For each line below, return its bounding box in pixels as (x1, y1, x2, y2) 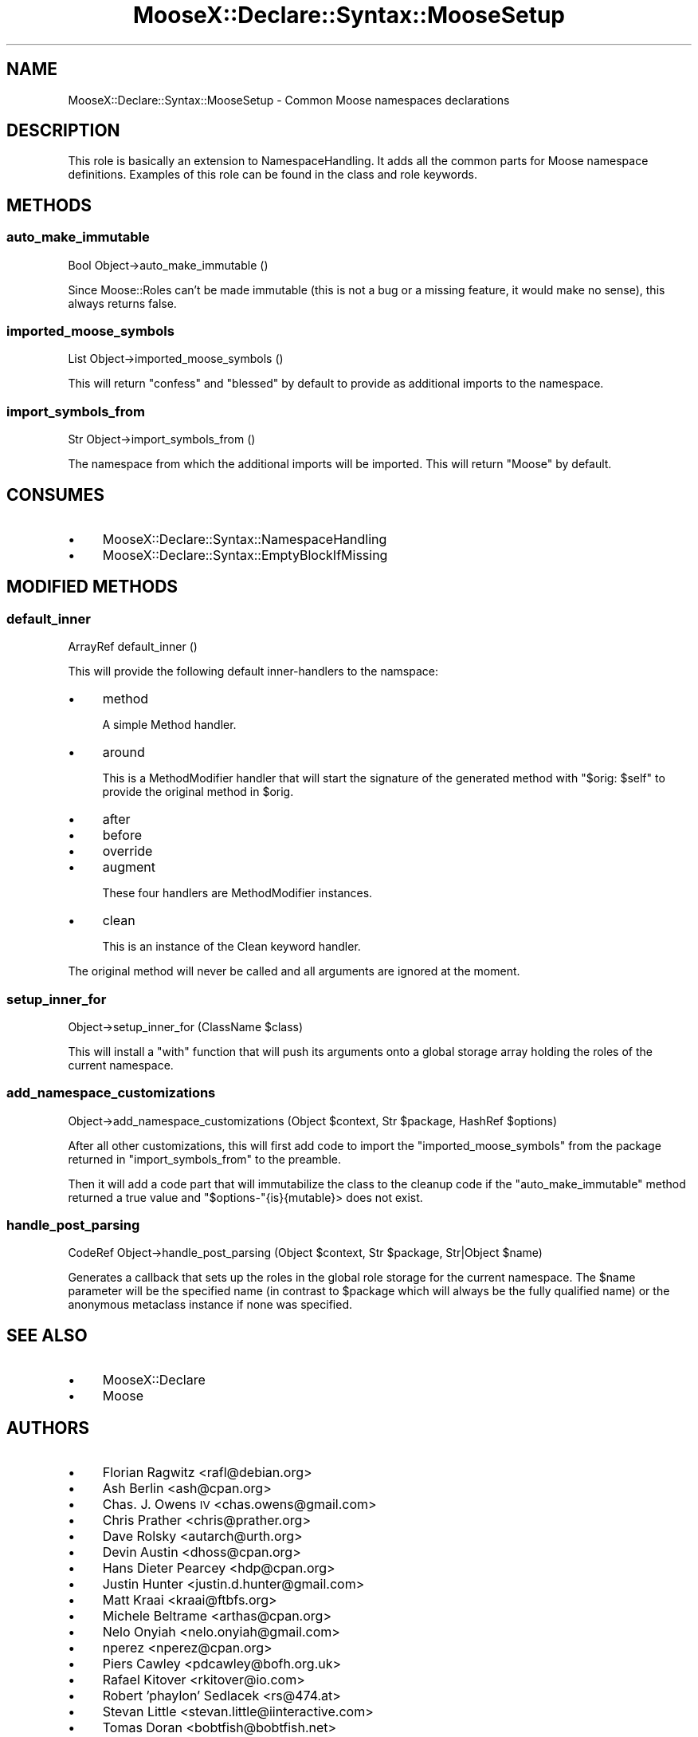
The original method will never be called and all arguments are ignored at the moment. (68, 964, 520, 979)
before (102, 827, 142, 844)
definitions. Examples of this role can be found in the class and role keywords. (68, 167, 477, 182)
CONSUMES (6, 484, 104, 505)
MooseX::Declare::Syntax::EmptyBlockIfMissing (102, 547, 388, 563)
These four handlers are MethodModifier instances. (102, 886, 373, 900)
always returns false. (68, 296, 177, 310)
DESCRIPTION (6, 120, 120, 141)
